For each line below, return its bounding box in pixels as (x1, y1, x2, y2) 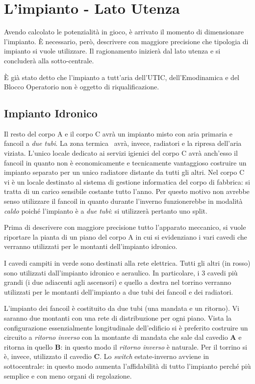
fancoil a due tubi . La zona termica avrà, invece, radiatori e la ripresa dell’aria (4, 138, 242, 148)
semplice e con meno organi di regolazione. (4, 370, 132, 381)
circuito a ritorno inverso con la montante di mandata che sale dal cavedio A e (4, 332, 242, 342)
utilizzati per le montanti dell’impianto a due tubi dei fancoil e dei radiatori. (4, 286, 233, 297)
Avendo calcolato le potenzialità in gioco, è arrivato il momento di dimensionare (4, 27, 244, 37)
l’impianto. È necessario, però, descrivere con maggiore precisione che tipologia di (4, 36, 249, 46)
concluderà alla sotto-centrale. (4, 55, 94, 65)
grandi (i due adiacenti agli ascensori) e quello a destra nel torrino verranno (4, 277, 231, 287)
